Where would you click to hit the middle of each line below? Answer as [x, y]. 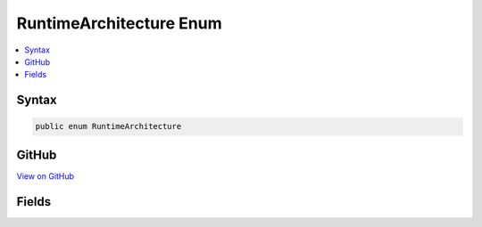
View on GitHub [46, 176]
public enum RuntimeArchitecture [108, 126]
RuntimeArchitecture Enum [119, 23]
